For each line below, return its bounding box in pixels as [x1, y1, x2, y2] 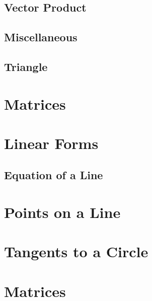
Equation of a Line [4, 167, 103, 183]
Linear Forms [4, 132, 99, 153]
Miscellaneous [4, 29, 78, 45]
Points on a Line [4, 202, 121, 222]
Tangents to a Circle [4, 241, 148, 262]
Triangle [4, 58, 48, 74]
